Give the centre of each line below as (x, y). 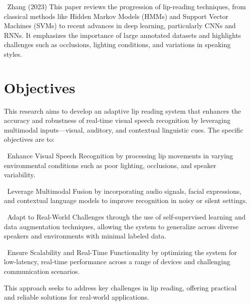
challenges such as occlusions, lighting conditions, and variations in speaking (117, 44)
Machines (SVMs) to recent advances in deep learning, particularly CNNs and (120, 25)
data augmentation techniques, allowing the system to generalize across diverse (121, 226)
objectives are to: (29, 139)
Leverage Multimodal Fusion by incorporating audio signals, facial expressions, (124, 191)
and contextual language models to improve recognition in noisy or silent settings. (126, 200)
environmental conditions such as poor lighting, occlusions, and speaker (110, 165)
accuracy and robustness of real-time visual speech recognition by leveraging (117, 120)
